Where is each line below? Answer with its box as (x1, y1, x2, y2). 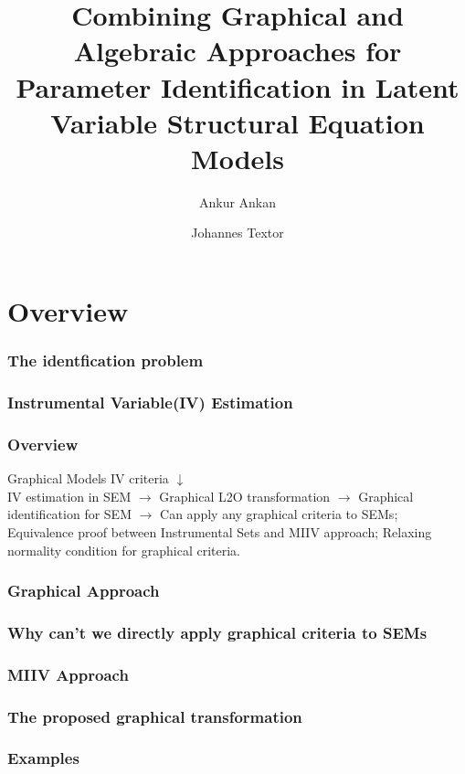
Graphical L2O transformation (159, 486, 331, 505)
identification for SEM (7, 504, 132, 524)
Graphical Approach (7, 579, 160, 602)
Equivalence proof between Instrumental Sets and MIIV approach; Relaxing (7, 522, 432, 541)
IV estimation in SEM (7, 486, 132, 505)
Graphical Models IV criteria (7, 469, 169, 488)
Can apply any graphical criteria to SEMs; (160, 504, 398, 524)
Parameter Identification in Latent (16, 68, 460, 105)
